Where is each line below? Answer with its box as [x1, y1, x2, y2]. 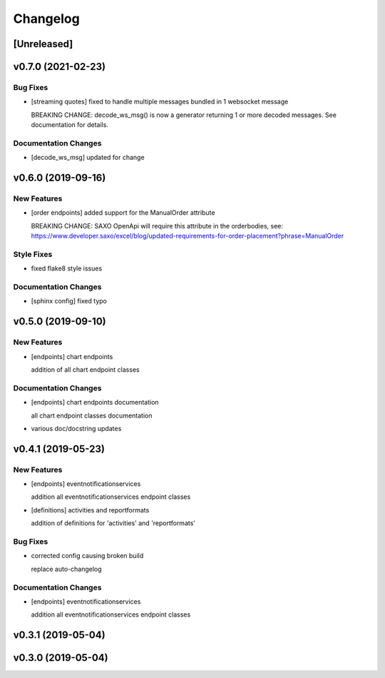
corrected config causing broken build [31, 552, 144, 560]
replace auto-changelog [31, 565, 103, 573]
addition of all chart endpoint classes [31, 365, 140, 374]
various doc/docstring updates [31, 424, 122, 432]
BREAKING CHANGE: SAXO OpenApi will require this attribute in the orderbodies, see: [31, 221, 283, 230]
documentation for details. [31, 121, 108, 129]
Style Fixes [13, 249, 53, 259]
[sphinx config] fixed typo [31, 297, 107, 305]
